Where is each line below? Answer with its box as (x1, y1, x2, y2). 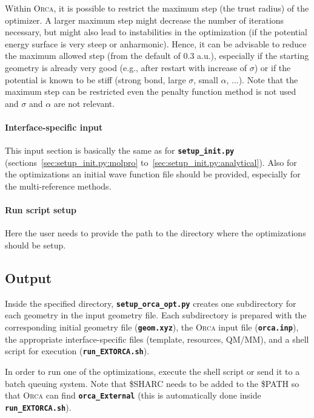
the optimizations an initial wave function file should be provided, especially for (5, 168, 301, 180)
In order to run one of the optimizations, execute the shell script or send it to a (5, 365, 300, 377)
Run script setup (5, 204, 76, 216)
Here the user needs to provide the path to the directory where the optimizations (5, 227, 306, 239)
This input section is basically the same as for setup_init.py (5, 144, 235, 157)
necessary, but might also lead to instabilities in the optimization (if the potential (5, 26, 307, 38)
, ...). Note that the (226, 73, 298, 86)
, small (193, 73, 218, 86)
